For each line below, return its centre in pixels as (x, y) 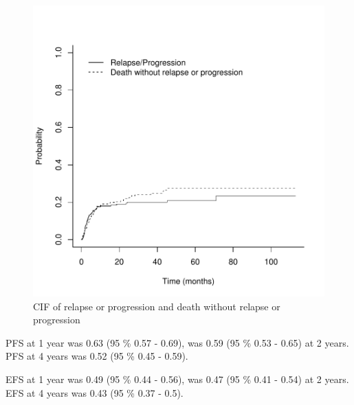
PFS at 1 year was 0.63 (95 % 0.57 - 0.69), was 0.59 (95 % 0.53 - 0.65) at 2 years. (177, 342)
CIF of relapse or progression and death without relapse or (157, 306)
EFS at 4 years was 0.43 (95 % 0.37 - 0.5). (95, 392)
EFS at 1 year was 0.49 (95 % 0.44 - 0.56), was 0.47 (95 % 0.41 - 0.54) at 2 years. (177, 379)
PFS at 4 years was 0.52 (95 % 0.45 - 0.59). (97, 356)
